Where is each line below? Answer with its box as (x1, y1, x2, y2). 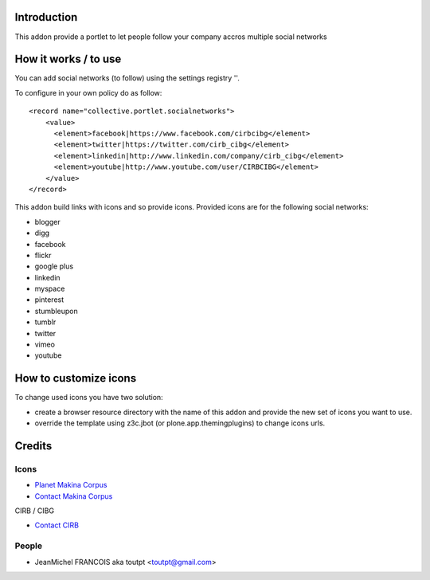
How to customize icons (14, 371, 137, 386)
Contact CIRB (34, 520, 80, 530)
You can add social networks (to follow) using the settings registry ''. (14, 73, 240, 83)
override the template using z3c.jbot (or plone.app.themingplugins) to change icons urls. (34, 418, 326, 428)
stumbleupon (34, 306, 79, 315)
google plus (34, 261, 74, 271)
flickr (34, 250, 52, 260)
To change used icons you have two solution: (14, 393, 163, 402)
